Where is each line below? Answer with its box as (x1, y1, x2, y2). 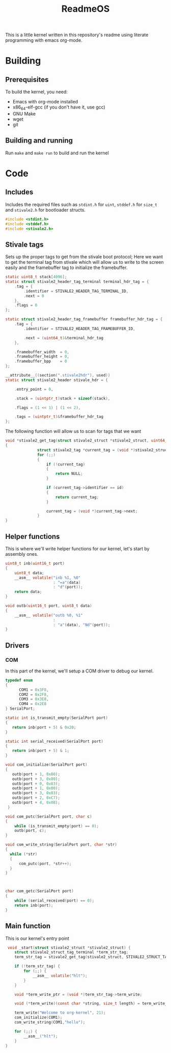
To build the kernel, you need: (5, 89, 68, 95)
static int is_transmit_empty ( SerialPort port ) (5, 715, 108, 721)
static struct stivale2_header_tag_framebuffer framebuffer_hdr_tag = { (5, 317, 163, 322)
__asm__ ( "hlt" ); (23, 1034, 58, 1039)
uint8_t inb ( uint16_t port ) (5, 561, 65, 566)
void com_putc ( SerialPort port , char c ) (5, 814, 93, 819)
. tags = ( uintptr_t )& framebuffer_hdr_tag (14, 414, 103, 419)
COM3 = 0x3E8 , (18, 696, 49, 702)
